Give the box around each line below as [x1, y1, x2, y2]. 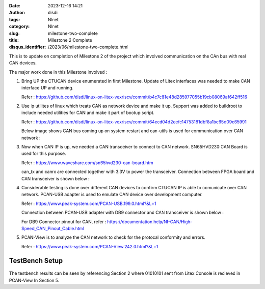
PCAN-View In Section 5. [9, 277, 59, 283]
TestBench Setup [9, 256, 63, 265]
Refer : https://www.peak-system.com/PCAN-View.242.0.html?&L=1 [21, 243, 159, 249]
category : [9, 24, 30, 29]
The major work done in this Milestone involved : [9, 69, 107, 75]
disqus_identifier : [9, 44, 46, 50]
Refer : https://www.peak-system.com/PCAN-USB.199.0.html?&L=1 [21, 201, 157, 206]
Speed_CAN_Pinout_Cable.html [21, 225, 84, 231]
